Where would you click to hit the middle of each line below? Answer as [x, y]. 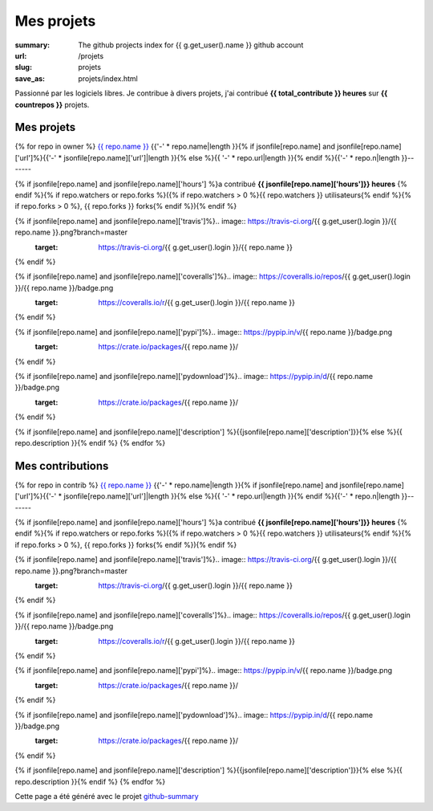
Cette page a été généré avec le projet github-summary [107, 796]
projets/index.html [108, 78]
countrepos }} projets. [52, 104]
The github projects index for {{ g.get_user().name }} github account [191, 45]
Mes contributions [62, 466]
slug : [23, 67]
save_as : [30, 78]
